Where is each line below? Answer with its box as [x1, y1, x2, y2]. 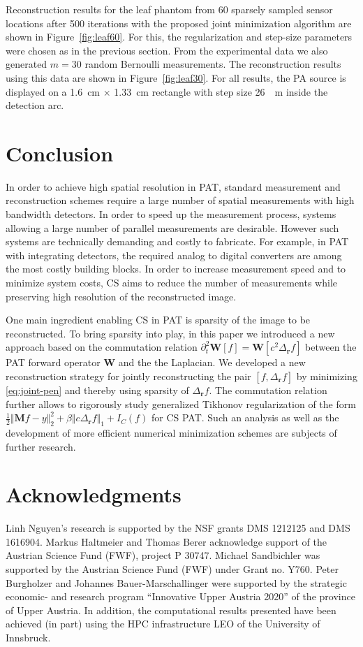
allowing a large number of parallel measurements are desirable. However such [6, 220, 339, 235]
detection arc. [6, 98, 64, 112]
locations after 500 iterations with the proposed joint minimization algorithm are [6, 15, 352, 30]
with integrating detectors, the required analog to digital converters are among [6, 247, 342, 262]
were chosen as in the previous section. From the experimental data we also [6, 43, 328, 57]
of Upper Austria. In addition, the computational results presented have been [6, 602, 336, 617]
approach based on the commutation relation [6, 340, 198, 354]
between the [305, 340, 357, 354]
